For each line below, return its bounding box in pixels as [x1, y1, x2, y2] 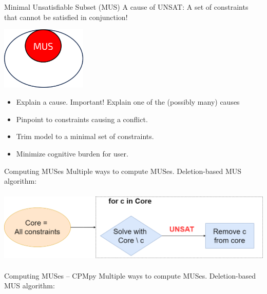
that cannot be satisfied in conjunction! [4, 11, 128, 22]
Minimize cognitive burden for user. [16, 148, 128, 159]
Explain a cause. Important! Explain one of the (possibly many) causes [16, 96, 240, 107]
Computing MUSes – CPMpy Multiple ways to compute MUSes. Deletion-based [4, 270, 256, 281]
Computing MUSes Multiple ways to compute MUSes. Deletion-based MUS [4, 165, 242, 176]
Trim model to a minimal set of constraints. [16, 131, 154, 142]
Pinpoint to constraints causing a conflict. [16, 113, 148, 124]
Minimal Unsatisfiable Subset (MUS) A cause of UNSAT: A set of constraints [4, 2, 249, 12]
